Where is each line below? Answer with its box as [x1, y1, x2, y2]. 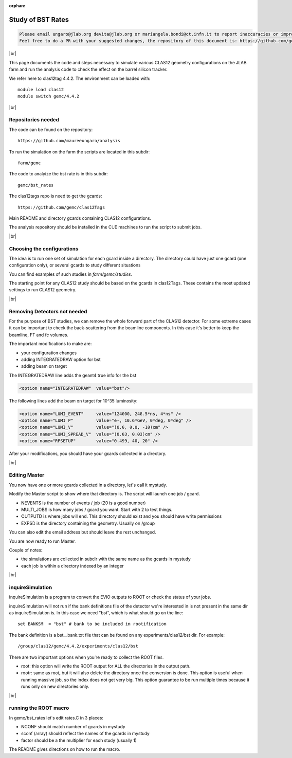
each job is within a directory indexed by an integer [21, 563, 124, 568]
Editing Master [9, 472, 45, 478]
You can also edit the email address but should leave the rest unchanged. [9, 529, 156, 535]
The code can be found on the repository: [9, 127, 93, 133]
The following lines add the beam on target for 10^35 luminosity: [9, 398, 138, 404]
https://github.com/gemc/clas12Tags [18, 205, 105, 210]
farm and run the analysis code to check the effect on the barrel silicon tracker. [9, 66, 168, 73]
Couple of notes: [9, 547, 43, 553]
